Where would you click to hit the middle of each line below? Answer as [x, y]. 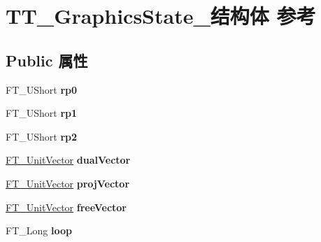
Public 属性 [47, 60]
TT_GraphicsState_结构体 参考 [161, 16]
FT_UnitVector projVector [68, 183]
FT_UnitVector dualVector [68, 160]
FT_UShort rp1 [42, 113]
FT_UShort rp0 [42, 89]
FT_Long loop [39, 230]
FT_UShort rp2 [42, 136]
